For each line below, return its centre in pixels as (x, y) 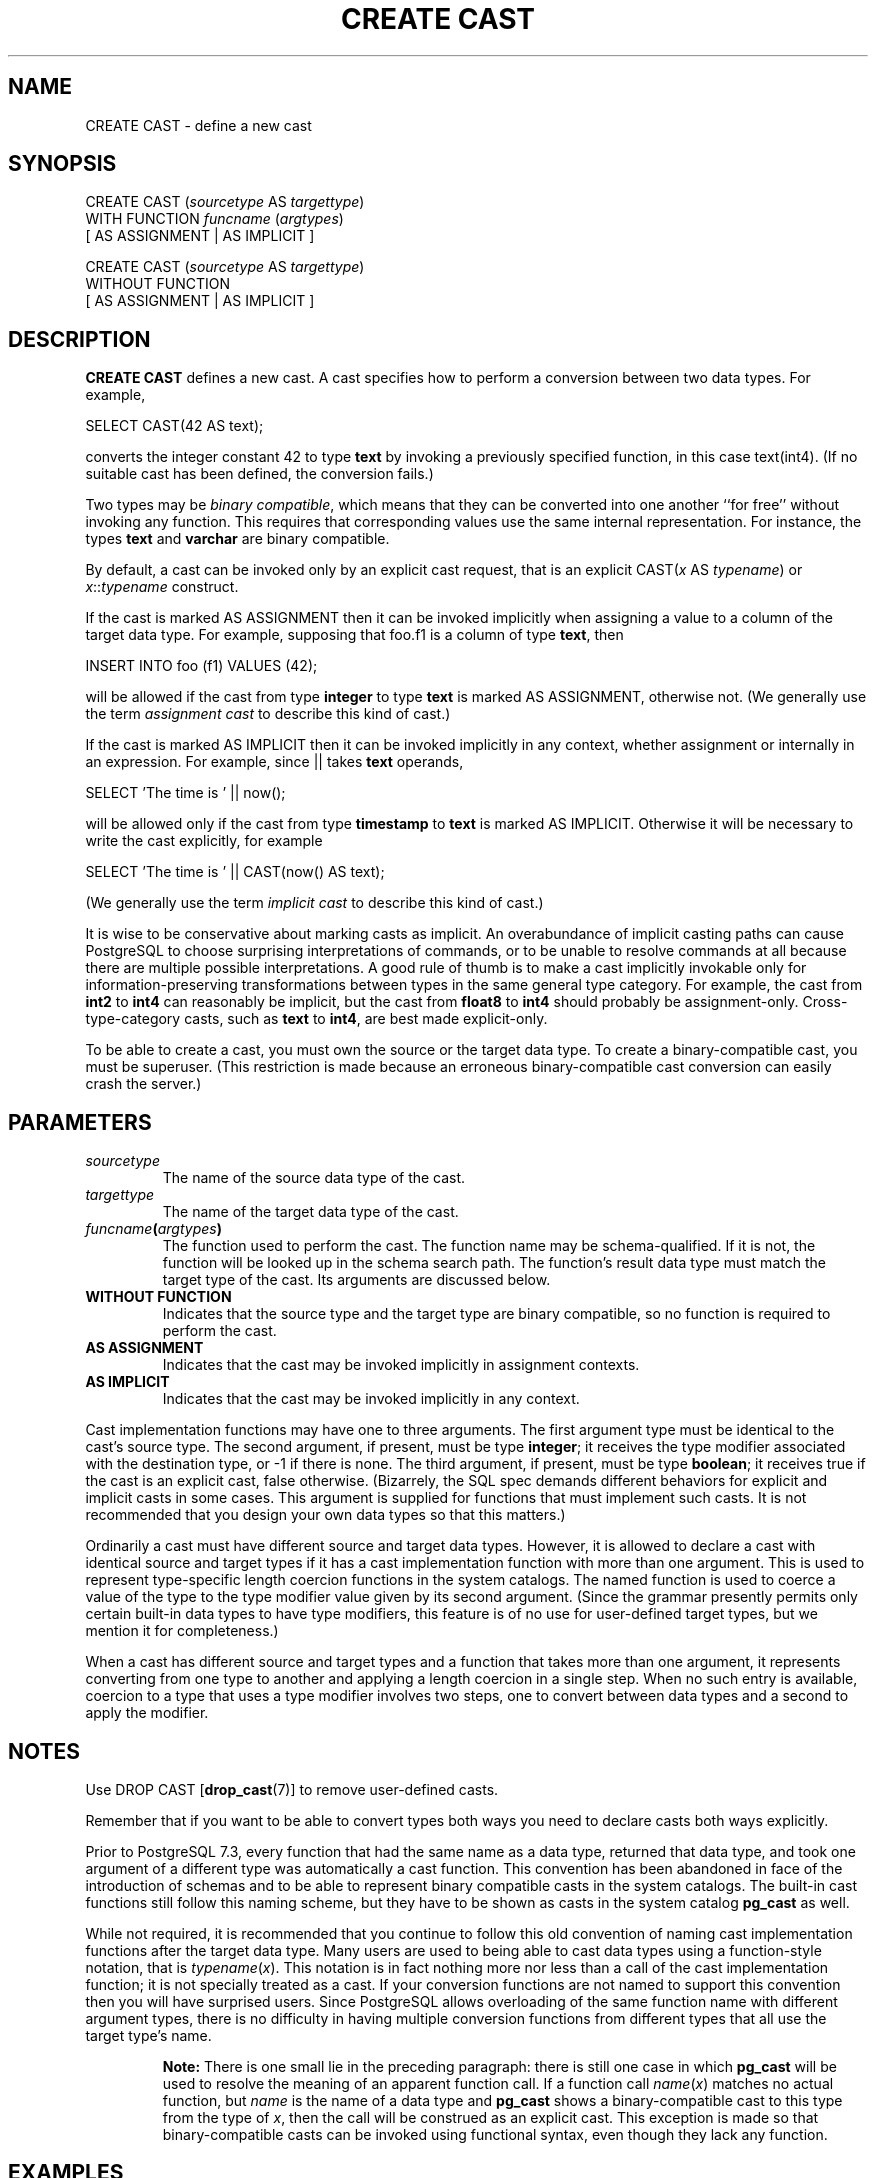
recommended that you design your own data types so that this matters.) (325, 1515)
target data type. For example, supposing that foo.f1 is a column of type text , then (354, 635)
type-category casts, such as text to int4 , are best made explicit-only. (316, 1019)
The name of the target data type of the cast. (310, 1212)
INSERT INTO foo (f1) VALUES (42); (201, 666)
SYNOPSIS (62, 164)
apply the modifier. (147, 1713)
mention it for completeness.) (182, 1631)
